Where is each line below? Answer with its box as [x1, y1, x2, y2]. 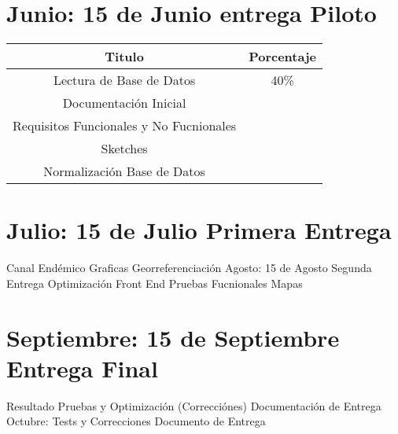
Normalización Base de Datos [43, 162, 205, 181]
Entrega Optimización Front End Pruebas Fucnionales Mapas [6, 274, 303, 291]
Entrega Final [6, 351, 158, 384]
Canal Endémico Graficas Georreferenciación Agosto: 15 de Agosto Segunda [6, 259, 372, 276]
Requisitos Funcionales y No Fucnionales [13, 116, 237, 135]
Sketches [101, 139, 148, 158]
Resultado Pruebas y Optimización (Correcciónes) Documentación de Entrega [6, 397, 381, 414]
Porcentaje [249, 47, 316, 66]
